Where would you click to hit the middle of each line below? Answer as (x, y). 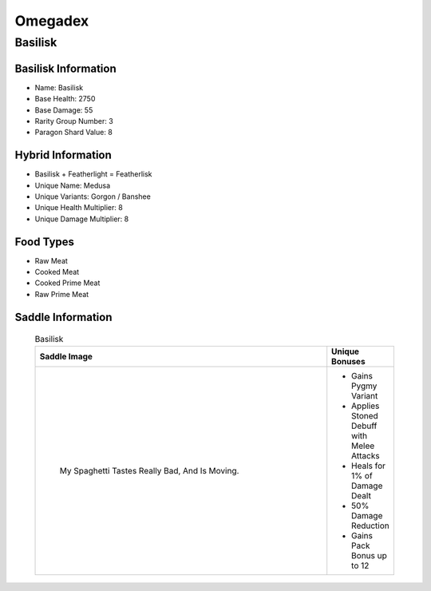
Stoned (365, 415)
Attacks (366, 455)
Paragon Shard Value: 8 (74, 133)
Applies (366, 406)
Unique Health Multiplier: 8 (79, 208)
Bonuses (349, 361)
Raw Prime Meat (62, 294)
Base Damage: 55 (64, 110)
